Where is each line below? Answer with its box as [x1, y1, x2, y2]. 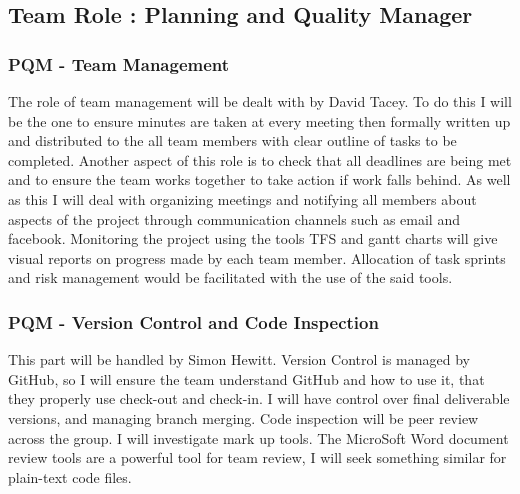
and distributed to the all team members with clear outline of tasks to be [8, 130, 457, 151]
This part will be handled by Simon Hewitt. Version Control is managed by [8, 349, 470, 370]
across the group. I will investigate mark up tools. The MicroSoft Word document [8, 427, 509, 448]
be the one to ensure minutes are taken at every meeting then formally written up [8, 110, 511, 131]
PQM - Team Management [8, 51, 230, 76]
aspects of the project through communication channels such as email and [8, 208, 460, 229]
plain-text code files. [8, 466, 132, 487]
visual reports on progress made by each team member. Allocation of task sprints [8, 247, 506, 268]
